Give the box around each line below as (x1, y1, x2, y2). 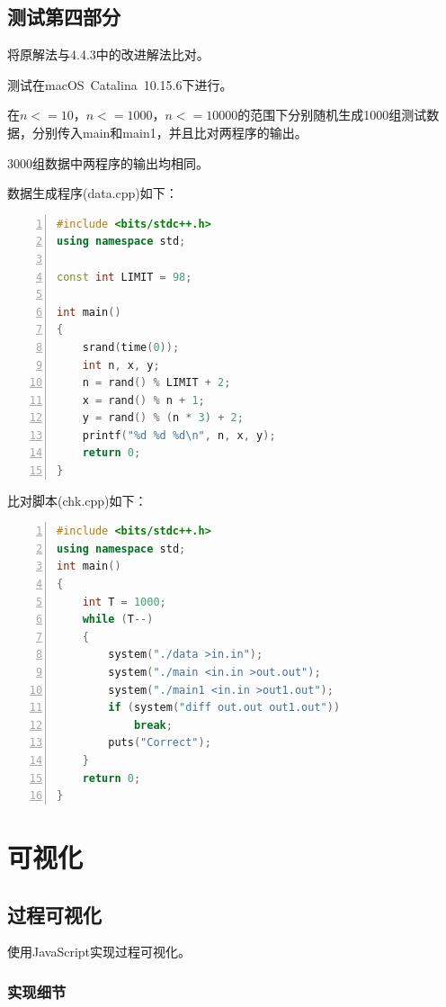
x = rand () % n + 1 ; (82, 393, 205, 407)
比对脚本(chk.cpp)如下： (7, 490, 147, 509)
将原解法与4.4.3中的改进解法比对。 (7, 45, 210, 64)
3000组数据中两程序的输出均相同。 (7, 153, 209, 172)
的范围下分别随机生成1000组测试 (237, 105, 427, 124)
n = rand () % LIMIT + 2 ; (82, 376, 231, 390)
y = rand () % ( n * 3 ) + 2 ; (82, 411, 244, 425)
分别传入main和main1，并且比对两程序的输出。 (31, 122, 308, 141)
